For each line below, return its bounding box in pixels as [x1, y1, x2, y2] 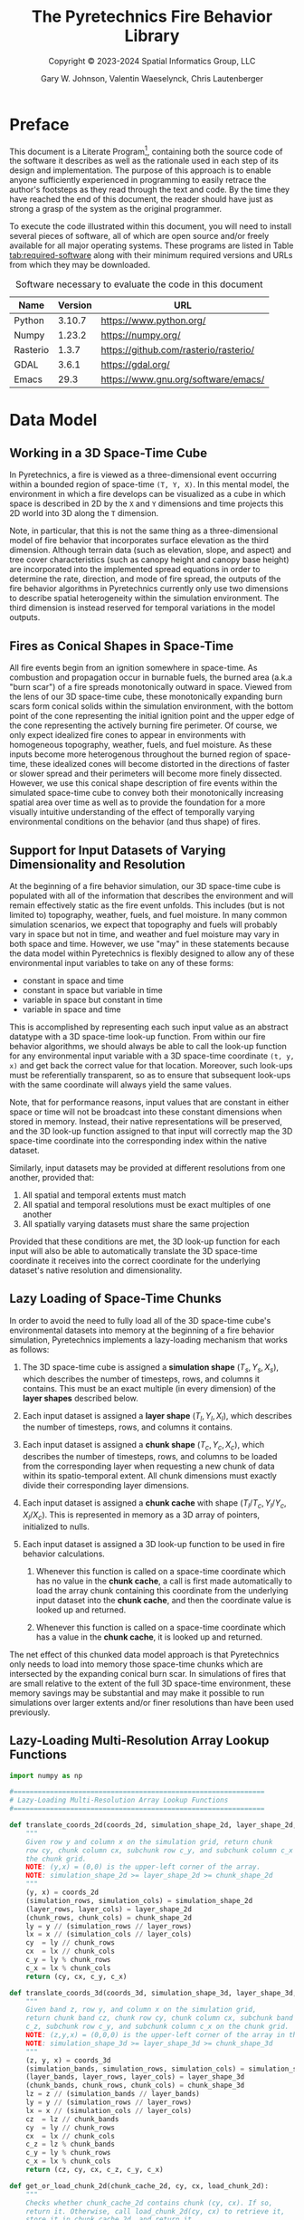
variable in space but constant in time [22, 994, 163, 1005]
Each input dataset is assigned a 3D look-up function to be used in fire [22, 1538, 286, 1549]
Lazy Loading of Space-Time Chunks [9, 1291, 222, 1306]
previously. [9, 1707, 51, 1718]
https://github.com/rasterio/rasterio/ [100, 344, 255, 357]
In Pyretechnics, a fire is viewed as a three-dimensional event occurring [9, 469, 278, 481]
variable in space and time [22, 1003, 121, 1015]
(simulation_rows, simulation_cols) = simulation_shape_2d [25, 1896, 253, 1905]
